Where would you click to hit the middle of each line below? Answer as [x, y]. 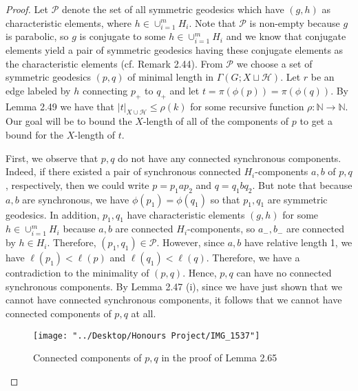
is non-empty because [295, 22]
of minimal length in [171, 77]
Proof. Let [27, 9]
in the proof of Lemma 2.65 [219, 358]
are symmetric [297, 199]
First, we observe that [52, 158]
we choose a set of [274, 63]
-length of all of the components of [216, 121]
